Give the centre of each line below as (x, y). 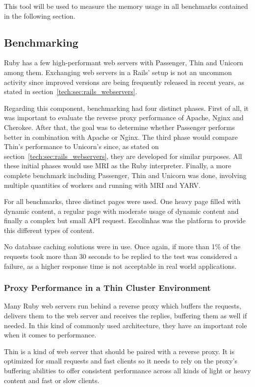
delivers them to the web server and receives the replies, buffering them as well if (126, 316)
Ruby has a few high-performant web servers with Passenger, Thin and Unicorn (124, 63)
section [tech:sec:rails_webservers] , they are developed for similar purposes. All (123, 156)
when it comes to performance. (50, 335)
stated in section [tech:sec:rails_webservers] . (71, 91)
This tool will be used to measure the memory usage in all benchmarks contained (126, 6)
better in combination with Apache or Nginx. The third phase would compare (121, 137)
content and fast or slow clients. (52, 380)
